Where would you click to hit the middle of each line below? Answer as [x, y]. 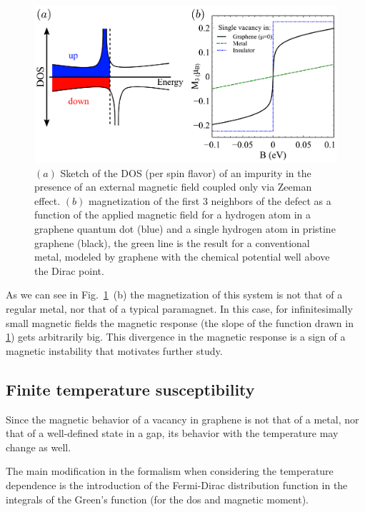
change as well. [39, 447]
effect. [47, 200]
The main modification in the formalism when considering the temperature [170, 471]
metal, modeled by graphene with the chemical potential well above [182, 257]
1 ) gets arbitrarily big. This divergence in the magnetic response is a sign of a [176, 337]
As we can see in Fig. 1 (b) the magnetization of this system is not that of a [174, 295]
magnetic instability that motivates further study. [114, 350]
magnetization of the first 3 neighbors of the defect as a [210, 200]
